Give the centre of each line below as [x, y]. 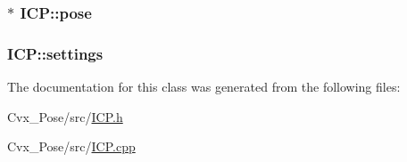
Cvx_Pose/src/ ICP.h [65, 116]
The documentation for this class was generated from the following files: [204, 87]
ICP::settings [55, 53]
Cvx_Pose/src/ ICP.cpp [71, 146]
